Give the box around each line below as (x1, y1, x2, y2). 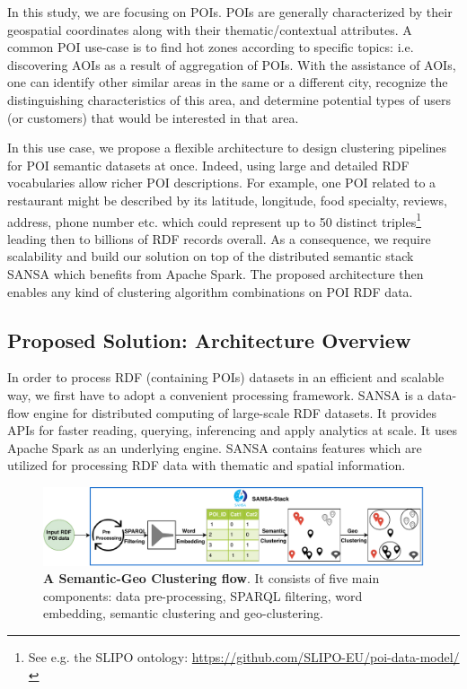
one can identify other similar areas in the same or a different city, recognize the (7, 73, 448, 92)
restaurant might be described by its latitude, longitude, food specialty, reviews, (7, 190, 447, 209)
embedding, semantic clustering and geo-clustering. (43, 604, 323, 623)
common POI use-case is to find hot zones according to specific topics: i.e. (7, 38, 414, 57)
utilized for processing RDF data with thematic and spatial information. (7, 456, 406, 475)
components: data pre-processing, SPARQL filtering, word (43, 586, 363, 605)
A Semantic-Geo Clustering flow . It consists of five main (43, 569, 380, 588)
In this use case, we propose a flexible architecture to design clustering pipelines (7, 138, 447, 157)
